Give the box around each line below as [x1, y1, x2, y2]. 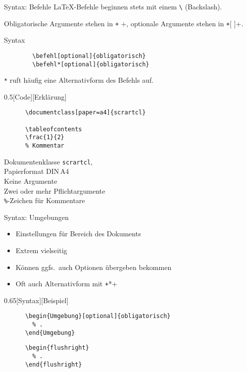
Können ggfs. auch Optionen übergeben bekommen [15, 262, 172, 272]
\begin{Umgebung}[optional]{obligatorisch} [25, 313, 171, 320]
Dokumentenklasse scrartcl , [4, 156, 93, 166]
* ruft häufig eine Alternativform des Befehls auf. [4, 75, 154, 85]
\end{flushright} [25, 361, 82, 368]
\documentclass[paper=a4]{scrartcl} [25, 109, 146, 116]
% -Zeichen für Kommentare [4, 195, 85, 206]
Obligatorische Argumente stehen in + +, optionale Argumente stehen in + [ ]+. [4, 18, 244, 28]
